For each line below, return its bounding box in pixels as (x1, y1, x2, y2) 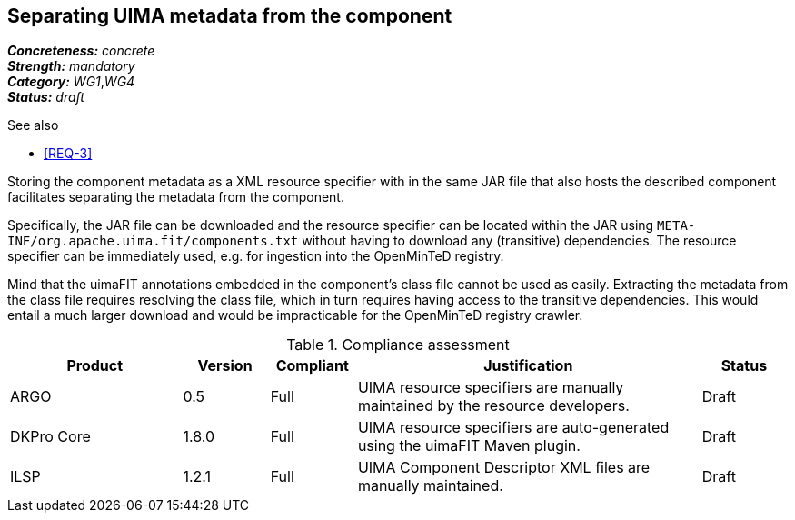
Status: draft (7, 89, 84, 105)
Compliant (275, 356, 349, 375)
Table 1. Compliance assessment (286, 335, 510, 355)
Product (66, 356, 124, 375)
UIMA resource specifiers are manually (357, 378, 624, 397)
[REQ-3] (44, 145, 93, 162)
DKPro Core (10, 427, 91, 446)
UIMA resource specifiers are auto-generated (357, 418, 670, 437)
